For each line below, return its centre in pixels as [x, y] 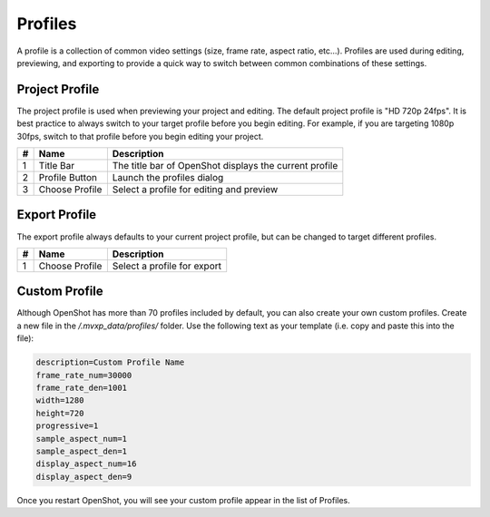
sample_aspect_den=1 [81, 451]
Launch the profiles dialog [168, 178]
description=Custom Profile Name [110, 362]
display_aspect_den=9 [84, 477]
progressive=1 [67, 426]
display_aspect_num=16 [86, 464]
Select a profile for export [167, 266]
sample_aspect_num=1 [81, 439]
